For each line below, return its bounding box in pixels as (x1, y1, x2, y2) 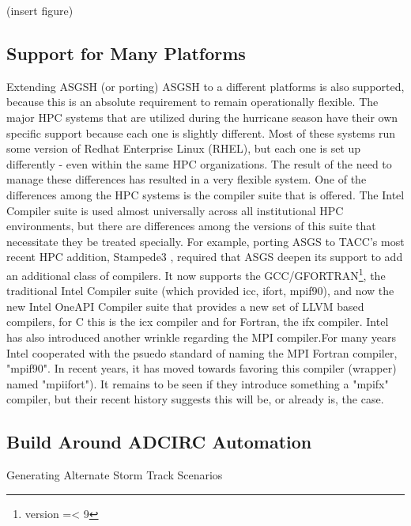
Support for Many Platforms (6, 40, 246, 65)
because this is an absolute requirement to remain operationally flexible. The (6, 93, 379, 110)
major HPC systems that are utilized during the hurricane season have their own (6, 108, 398, 125)
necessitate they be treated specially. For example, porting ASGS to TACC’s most (6, 233, 405, 249)
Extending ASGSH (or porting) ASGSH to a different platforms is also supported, (6, 78, 405, 94)
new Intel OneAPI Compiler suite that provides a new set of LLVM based (6, 297, 364, 314)
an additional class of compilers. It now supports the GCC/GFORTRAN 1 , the (6, 264, 386, 283)
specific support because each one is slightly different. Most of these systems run (6, 124, 395, 141)
